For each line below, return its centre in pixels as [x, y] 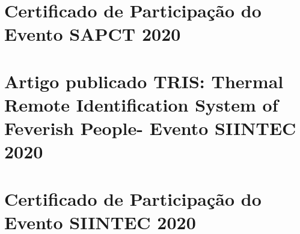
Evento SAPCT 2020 [93, 34]
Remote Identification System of [141, 104]
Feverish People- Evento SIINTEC [150, 128]
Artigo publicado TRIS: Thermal [144, 81]
